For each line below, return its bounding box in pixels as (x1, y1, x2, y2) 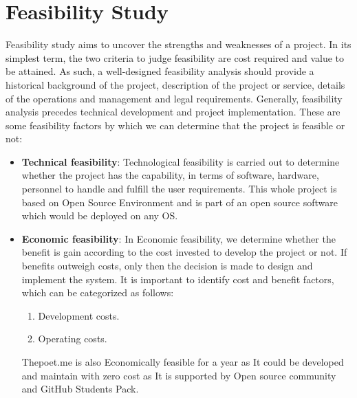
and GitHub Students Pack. (21, 382, 139, 396)
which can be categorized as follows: (21, 285, 174, 300)
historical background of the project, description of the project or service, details (6, 77, 345, 91)
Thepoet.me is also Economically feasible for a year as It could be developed (21, 355, 344, 368)
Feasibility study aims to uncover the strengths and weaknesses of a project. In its (6, 37, 351, 52)
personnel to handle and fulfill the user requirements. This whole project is (21, 181, 337, 196)
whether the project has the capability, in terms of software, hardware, (21, 168, 319, 182)
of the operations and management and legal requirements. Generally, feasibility (6, 91, 343, 105)
